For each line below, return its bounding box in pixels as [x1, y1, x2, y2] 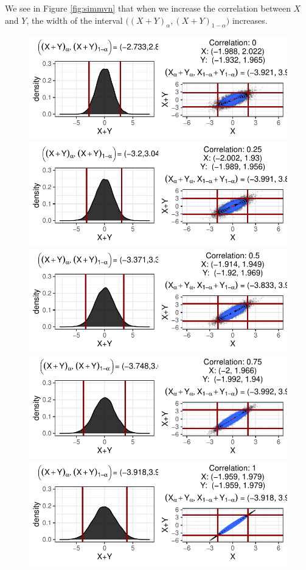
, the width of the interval [26, 13, 123, 26]
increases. [232, 13, 268, 26]
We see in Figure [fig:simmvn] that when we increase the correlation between [5, 2, 291, 14]
